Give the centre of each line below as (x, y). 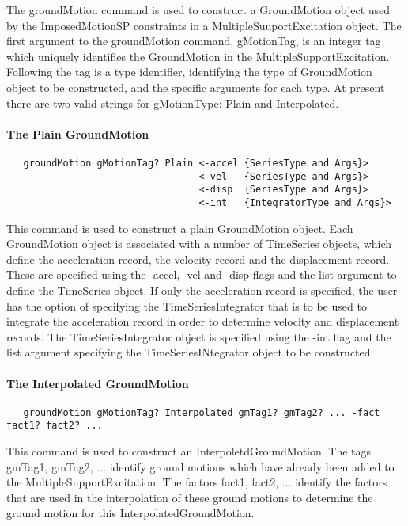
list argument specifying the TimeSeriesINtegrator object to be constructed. (190, 352)
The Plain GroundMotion (78, 133)
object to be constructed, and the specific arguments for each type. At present (196, 87)
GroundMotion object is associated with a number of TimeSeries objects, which (199, 244)
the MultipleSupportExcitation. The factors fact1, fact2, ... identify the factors (197, 482)
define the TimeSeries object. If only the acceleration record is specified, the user (202, 290)
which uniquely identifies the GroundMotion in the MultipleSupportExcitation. (198, 56)
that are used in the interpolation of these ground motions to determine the (190, 497)
